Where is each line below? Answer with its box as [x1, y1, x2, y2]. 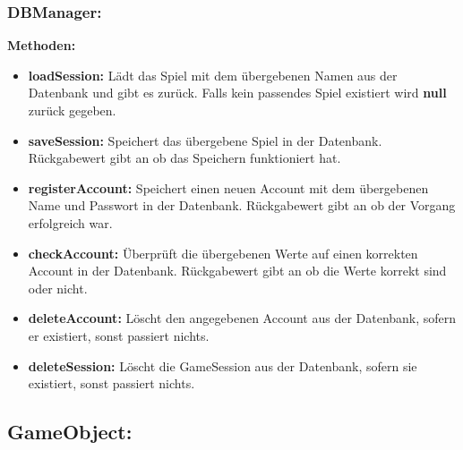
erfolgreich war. [28, 213, 113, 232]
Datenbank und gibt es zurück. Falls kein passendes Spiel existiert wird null [28, 83, 447, 102]
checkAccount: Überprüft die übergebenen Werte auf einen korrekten [28, 243, 418, 262]
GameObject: [7, 418, 133, 446]
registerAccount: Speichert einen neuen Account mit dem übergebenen [28, 178, 429, 197]
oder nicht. [28, 278, 88, 297]
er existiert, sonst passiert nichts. [28, 326, 210, 344]
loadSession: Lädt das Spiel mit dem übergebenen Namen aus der [28, 65, 398, 84]
